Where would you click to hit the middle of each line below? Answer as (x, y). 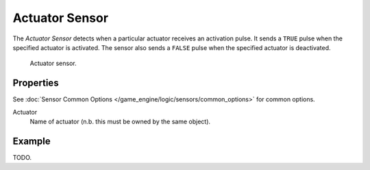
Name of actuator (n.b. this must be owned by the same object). (120, 122)
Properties (36, 83)
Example (32, 141)
